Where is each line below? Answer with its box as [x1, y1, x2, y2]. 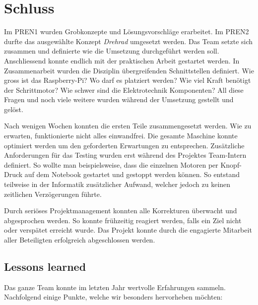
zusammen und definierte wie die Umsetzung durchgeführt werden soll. [4, 46, 219, 56]
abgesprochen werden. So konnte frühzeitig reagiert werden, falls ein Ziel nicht [4, 215, 242, 225]
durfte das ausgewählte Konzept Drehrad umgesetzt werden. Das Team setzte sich [4, 36, 253, 46]
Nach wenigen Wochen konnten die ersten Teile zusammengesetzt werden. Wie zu [4, 121, 252, 131]
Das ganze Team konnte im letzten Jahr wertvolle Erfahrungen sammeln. [4, 282, 226, 292]
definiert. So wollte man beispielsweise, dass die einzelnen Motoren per [4, 159, 218, 170]
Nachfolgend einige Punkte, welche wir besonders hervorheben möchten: [4, 292, 223, 302]
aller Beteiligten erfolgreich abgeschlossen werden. [4, 235, 155, 244]
